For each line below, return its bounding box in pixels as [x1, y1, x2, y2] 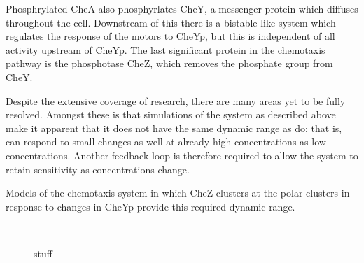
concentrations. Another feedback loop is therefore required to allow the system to [6, 148, 358, 162]
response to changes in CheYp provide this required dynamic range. [6, 199, 295, 213]
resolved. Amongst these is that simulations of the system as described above [6, 107, 336, 122]
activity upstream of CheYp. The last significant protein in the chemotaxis [6, 42, 325, 57]
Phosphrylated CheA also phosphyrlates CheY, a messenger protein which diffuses [6, 1, 358, 15]
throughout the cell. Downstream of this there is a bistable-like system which [6, 15, 336, 29]
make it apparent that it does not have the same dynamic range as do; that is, [6, 120, 342, 135]
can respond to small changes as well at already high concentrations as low [6, 134, 326, 149]
